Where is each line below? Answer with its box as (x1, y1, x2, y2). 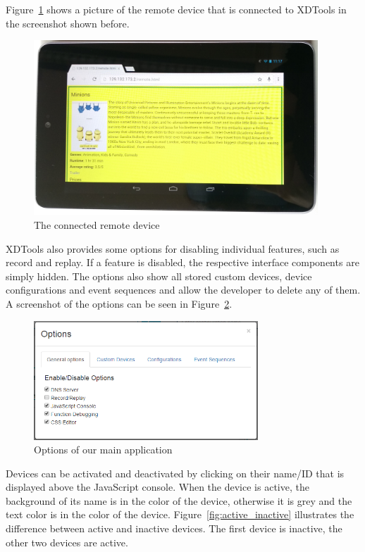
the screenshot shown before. (6, 15, 130, 30)
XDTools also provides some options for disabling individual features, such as (6, 241, 340, 256)
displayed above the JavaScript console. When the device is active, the (6, 479, 309, 494)
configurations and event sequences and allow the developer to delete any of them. (6, 282, 361, 297)
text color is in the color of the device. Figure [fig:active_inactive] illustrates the (6, 507, 354, 522)
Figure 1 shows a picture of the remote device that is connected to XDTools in (6, 2, 347, 16)
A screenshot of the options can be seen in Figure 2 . (6, 296, 233, 310)
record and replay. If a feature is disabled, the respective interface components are (6, 255, 359, 270)
